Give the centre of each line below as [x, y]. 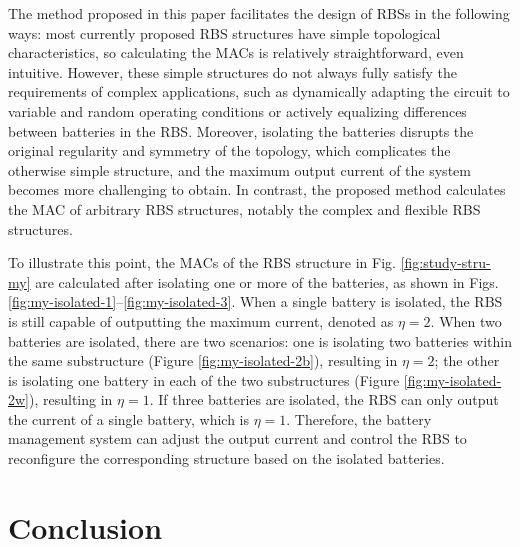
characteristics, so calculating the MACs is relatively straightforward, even [236, 52]
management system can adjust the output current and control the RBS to [237, 438]
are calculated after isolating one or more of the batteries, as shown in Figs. [267, 281]
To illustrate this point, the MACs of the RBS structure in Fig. [202, 262]
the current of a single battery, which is [128, 418]
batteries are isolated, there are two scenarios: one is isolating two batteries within [260, 340]
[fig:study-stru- [445, 262]
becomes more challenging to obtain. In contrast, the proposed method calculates [257, 189]
